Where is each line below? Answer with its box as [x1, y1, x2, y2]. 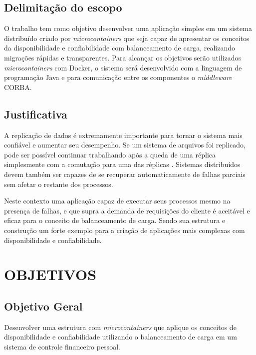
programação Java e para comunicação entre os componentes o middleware [4, 72, 232, 82]
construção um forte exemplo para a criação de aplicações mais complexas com [4, 224, 245, 235]
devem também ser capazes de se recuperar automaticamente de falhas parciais [4, 168, 246, 179]
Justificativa [4, 106, 67, 121]
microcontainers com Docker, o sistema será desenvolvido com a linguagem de [4, 62, 242, 72]
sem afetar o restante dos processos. [4, 178, 113, 189]
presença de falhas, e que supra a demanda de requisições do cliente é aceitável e [4, 205, 250, 215]
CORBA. [4, 81, 32, 92]
